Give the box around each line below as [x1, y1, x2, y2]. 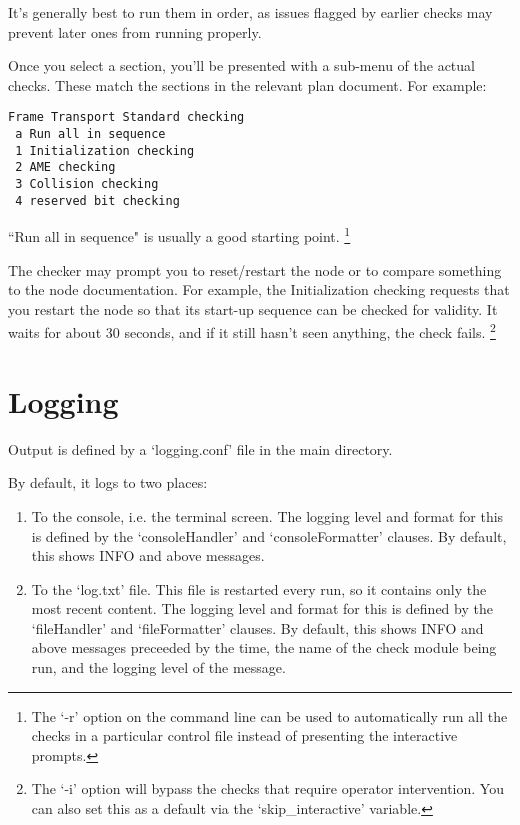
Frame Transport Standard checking [8, 110, 245, 125]
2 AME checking [15, 160, 116, 175]
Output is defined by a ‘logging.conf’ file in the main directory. [8, 438, 393, 459]
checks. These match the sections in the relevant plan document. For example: [8, 74, 487, 95]
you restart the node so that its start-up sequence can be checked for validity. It [8, 298, 498, 319]
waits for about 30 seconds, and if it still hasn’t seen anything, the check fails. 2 [8, 319, 496, 342]
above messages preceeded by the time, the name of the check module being [31, 637, 497, 658]
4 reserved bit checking [15, 193, 180, 208]
